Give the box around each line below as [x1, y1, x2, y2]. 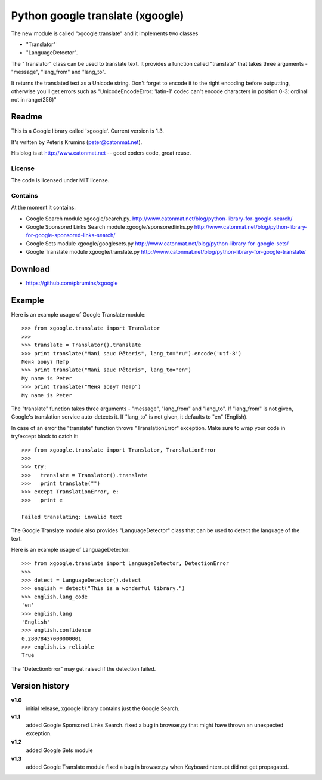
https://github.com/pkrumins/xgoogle [26, 280, 118, 287]
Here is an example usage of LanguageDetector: [11, 546, 131, 553]
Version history [11, 681, 70, 691]
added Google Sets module [26, 747, 93, 754]
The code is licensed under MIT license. [11, 177, 110, 184]
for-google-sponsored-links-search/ [26, 232, 116, 239]
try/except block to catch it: [11, 433, 79, 440]
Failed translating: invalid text [21, 514, 122, 520]
